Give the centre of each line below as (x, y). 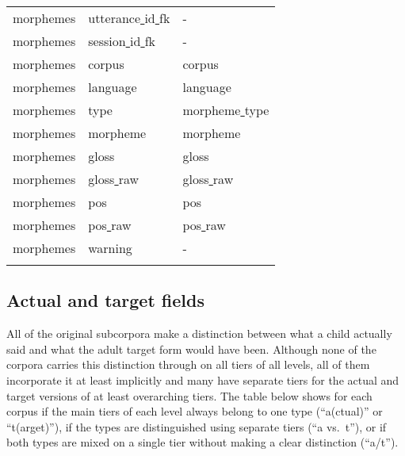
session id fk (122, 41)
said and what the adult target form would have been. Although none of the (191, 349)
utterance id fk (129, 18)
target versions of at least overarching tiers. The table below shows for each (189, 395)
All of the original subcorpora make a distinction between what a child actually (199, 333)
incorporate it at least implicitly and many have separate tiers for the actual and (203, 379)
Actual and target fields (106, 300)
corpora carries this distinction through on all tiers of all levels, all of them (188, 364)
